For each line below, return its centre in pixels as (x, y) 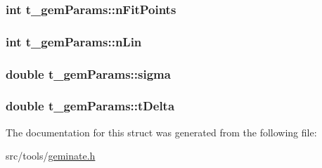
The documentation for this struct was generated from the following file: (161, 132)
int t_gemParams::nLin (74, 41)
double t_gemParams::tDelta (90, 106)
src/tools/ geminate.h (51, 156)
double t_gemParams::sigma (88, 73)
